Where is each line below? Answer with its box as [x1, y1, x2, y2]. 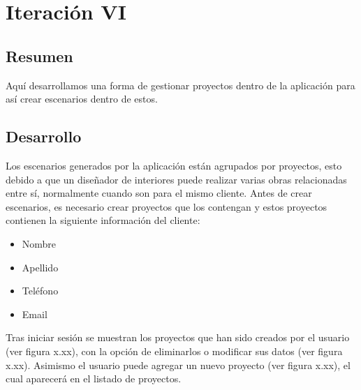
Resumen [6, 45, 73, 66]
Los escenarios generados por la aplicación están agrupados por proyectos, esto [6, 158, 342, 172]
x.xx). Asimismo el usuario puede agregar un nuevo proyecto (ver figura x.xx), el [6, 357, 351, 372]
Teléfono [22, 283, 59, 298]
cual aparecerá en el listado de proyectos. [6, 371, 182, 386]
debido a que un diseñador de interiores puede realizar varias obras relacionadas [6, 172, 347, 186]
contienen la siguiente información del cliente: [6, 213, 200, 227]
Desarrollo [6, 126, 82, 147]
